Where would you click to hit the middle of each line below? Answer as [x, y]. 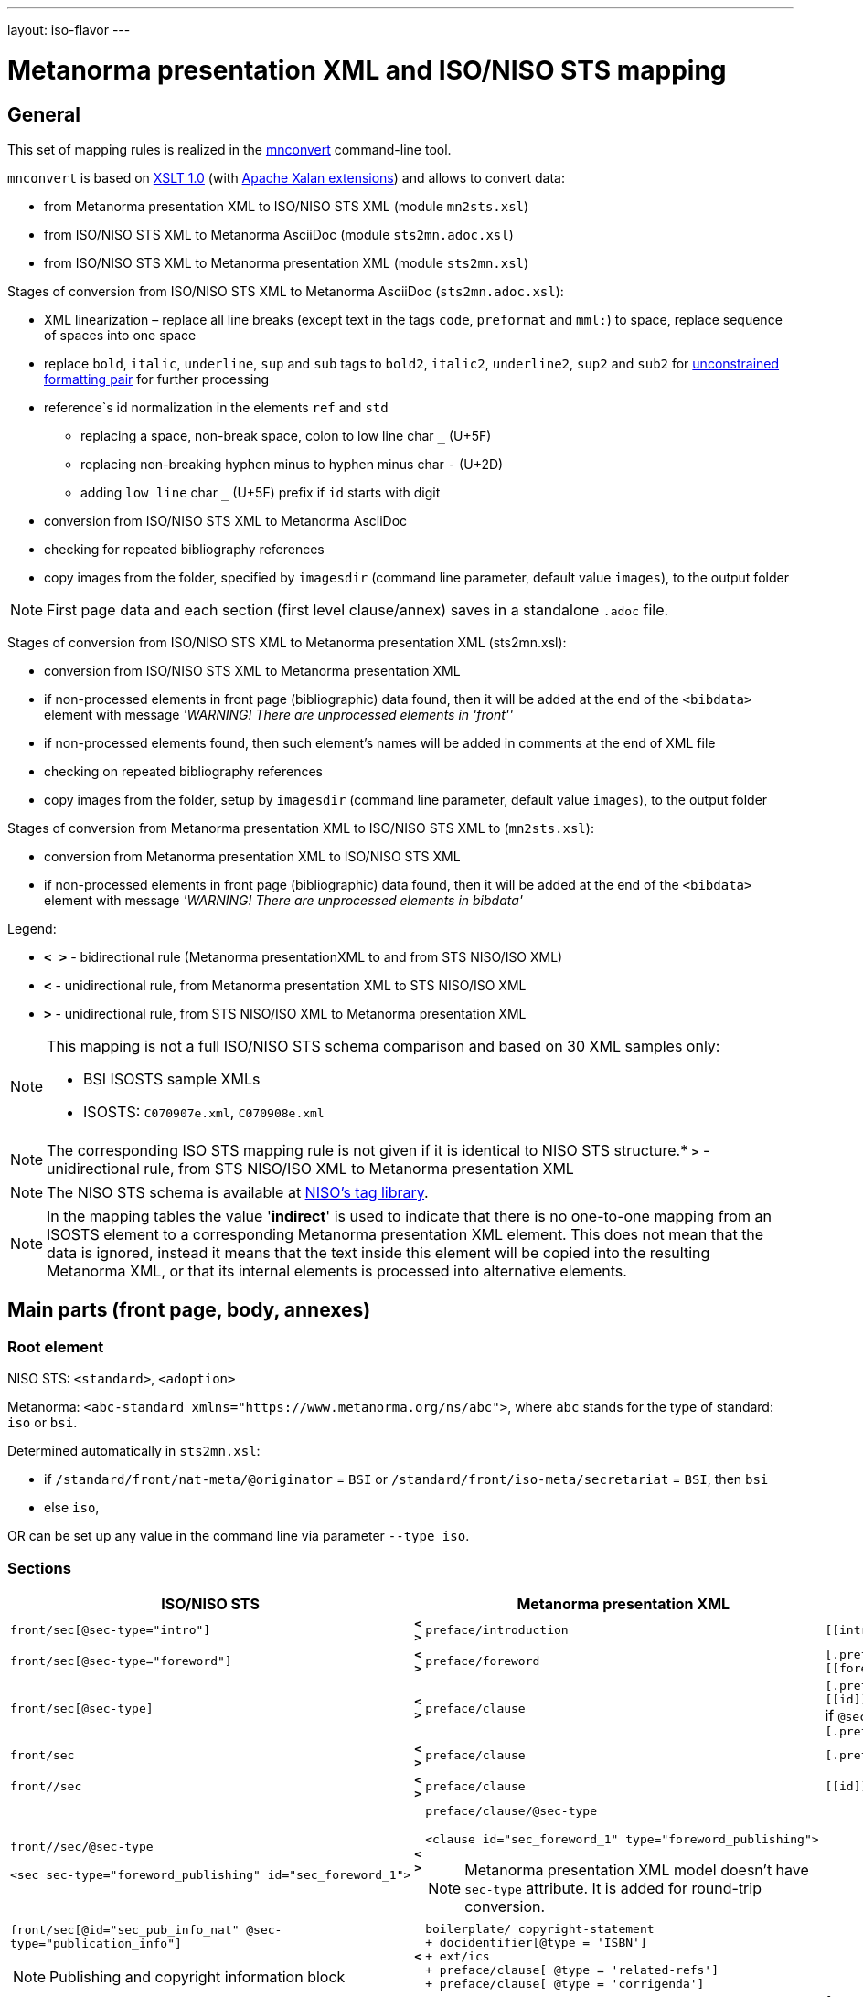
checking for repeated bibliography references [184, 549]
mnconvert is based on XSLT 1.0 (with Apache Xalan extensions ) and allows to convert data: [286, 177]
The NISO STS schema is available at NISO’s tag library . [238, 1192]
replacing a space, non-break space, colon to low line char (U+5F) [286, 435]
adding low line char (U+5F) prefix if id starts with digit [261, 492]
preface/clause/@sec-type [511, 1810]
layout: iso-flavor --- [69, 30]
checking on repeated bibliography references [183, 771]
